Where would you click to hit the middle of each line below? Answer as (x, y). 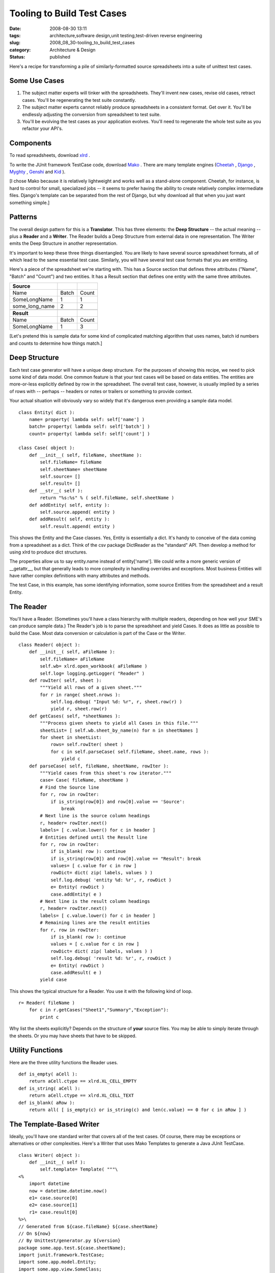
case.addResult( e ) (76, 972)
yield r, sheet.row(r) (79, 709)
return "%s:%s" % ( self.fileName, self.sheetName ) (107, 498)
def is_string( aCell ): (49, 1088)
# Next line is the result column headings (95, 902)
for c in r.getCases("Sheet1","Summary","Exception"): (99, 1010)
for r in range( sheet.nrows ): (80, 695)
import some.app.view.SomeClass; (60, 1269)
